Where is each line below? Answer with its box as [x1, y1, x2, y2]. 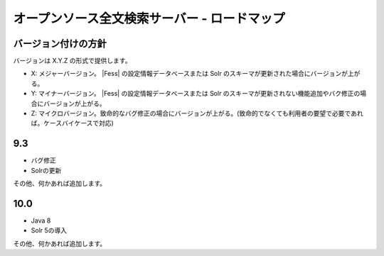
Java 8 [31, 216, 51, 225]
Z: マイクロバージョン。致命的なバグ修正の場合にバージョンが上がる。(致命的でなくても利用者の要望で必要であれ [31, 109, 363, 118]
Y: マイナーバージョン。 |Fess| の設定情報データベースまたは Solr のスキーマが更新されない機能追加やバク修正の [31, 89, 361, 98]
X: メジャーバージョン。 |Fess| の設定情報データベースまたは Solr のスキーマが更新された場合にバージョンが [31, 69, 348, 78]
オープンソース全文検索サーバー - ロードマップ [13, 11, 286, 26]
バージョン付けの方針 [13, 38, 107, 50]
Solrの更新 [31, 166, 62, 174]
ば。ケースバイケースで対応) [31, 119, 114, 128]
